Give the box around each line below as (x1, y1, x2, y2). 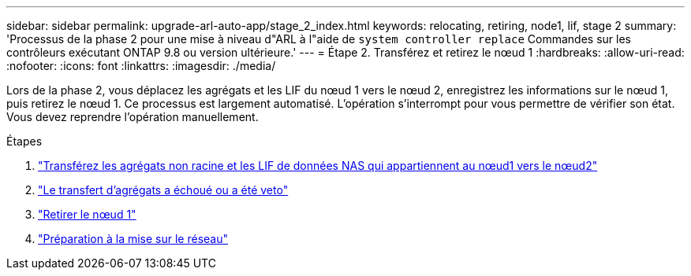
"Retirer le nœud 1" (38, 208, 136, 221)
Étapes (6, 134, 43, 148)
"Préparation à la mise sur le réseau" (38, 232, 228, 245)
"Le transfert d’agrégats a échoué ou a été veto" (38, 183, 289, 197)
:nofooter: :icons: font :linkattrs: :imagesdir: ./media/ (6, 59, 276, 72)
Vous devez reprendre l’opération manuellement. (6, 110, 259, 123)
